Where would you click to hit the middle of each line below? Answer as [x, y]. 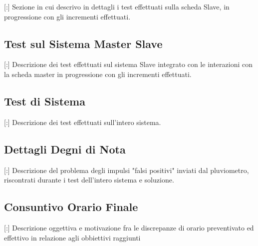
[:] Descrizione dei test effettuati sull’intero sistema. [83, 122]
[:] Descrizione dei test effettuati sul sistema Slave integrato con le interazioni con [129, 64]
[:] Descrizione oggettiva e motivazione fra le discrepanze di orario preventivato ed [129, 227]
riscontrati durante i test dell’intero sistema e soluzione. [89, 180]
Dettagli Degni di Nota [65, 149]
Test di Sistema [45, 101]
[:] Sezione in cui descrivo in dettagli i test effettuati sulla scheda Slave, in [117, 6]
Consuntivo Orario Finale [71, 207]
